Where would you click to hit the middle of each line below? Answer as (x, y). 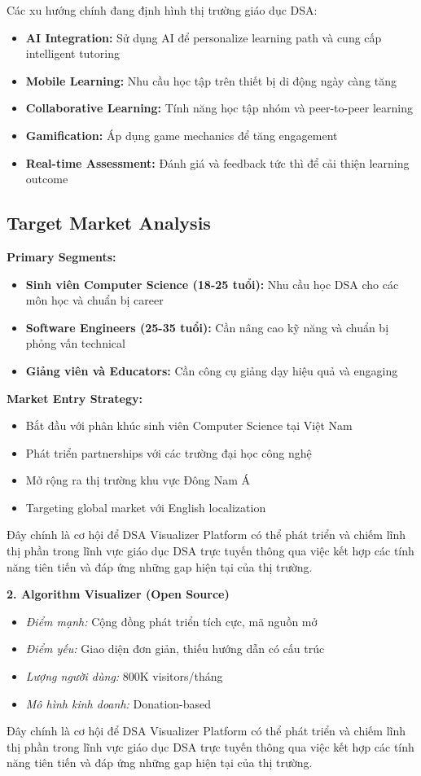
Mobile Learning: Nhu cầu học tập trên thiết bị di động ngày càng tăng (211, 80)
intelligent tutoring (72, 53)
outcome (47, 179)
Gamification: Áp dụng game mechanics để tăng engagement (182, 135)
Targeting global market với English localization (146, 507)
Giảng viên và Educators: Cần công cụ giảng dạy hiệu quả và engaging (212, 370)
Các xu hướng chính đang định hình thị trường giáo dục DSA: (162, 10)
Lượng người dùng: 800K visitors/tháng (124, 676)
